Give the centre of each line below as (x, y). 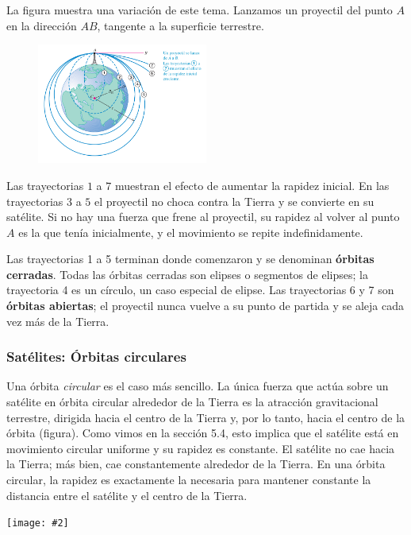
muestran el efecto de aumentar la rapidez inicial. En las (252, 185)
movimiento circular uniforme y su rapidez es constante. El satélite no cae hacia (201, 448)
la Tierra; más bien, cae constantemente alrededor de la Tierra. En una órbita (196, 464)
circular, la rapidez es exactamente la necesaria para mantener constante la (189, 480)
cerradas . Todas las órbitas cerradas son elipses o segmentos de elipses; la (187, 274)
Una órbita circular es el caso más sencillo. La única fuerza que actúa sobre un (198, 386)
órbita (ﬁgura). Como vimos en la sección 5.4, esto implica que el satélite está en (203, 433)
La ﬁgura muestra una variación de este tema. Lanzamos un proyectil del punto (200, 10)
